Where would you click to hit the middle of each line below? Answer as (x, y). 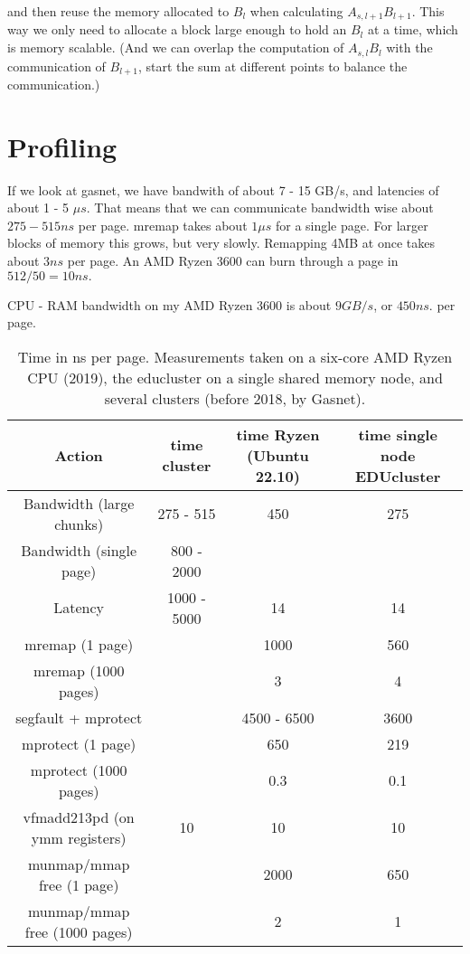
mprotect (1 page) (79, 743)
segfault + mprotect (79, 717)
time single (398, 434)
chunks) (79, 524)
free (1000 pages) (79, 931)
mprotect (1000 (79, 770)
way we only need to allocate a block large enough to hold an (177, 29)
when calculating (296, 11)
